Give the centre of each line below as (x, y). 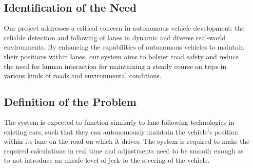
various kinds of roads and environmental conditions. (83, 76)
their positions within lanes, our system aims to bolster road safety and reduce (121, 56)
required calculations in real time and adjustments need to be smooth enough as (124, 150)
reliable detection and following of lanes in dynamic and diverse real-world (115, 37)
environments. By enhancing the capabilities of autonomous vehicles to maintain (124, 47)
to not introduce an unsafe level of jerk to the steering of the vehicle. (107, 160)
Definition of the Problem (70, 102)
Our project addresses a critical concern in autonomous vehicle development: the (124, 28)
